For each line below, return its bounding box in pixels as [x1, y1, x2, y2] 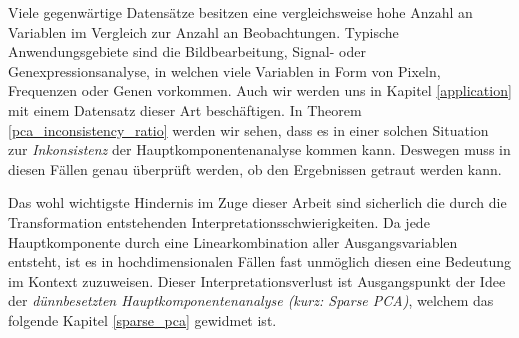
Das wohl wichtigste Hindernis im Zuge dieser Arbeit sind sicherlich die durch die [8, 192, 507, 213]
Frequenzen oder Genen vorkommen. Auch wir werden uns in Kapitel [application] [8, 80, 512, 101]
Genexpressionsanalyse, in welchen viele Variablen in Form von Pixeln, [8, 60, 441, 81]
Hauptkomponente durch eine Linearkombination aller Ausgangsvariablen [8, 231, 458, 252]
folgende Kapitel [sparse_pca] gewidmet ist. [8, 309, 277, 330]
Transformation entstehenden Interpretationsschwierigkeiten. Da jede [8, 211, 430, 232]
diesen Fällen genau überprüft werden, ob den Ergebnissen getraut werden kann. [8, 158, 502, 179]
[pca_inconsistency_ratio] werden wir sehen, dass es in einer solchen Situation [8, 119, 489, 140]
